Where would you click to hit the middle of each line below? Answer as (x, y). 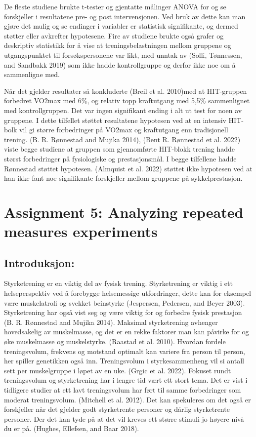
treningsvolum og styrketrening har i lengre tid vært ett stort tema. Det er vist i (126, 380)
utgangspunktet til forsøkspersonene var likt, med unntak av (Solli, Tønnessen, (123, 55)
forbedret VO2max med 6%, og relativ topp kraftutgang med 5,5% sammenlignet (127, 100)
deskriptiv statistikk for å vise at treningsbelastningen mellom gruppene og (118, 45)
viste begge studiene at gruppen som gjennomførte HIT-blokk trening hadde (120, 149)
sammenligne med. (32, 74)
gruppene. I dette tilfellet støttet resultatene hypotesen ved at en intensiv (115, 120)
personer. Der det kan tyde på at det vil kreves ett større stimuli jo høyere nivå (124, 418)
